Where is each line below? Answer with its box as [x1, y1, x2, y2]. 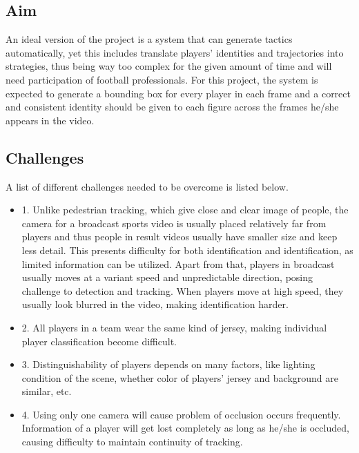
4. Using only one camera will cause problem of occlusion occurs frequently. [21, 407, 341, 421]
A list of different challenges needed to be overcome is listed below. [6, 179, 289, 193]
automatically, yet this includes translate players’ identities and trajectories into [6, 45, 344, 59]
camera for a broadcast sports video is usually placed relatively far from [21, 215, 327, 230]
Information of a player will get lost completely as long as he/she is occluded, [21, 421, 349, 435]
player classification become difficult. [21, 334, 177, 348]
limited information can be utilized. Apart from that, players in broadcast [21, 256, 335, 271]
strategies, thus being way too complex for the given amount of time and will [6, 59, 332, 73]
